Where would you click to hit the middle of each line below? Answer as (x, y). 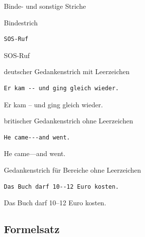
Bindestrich (21, 22)
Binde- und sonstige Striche (45, 6)
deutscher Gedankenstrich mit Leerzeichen (67, 71)
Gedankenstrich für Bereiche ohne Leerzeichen (72, 169)
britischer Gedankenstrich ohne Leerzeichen (69, 121)
